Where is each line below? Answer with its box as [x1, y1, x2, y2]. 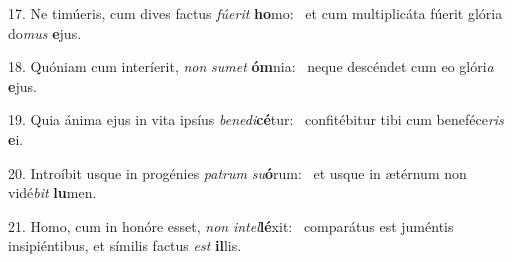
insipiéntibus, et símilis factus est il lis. [8, 235, 242, 256]
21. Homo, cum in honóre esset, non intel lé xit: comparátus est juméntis [8, 215, 454, 236]
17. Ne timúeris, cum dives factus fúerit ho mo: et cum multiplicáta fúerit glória [8, 3, 503, 23]
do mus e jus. [8, 22, 82, 43]
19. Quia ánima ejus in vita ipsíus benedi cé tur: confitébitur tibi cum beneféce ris [8, 109, 504, 130]
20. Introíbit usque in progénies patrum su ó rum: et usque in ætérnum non [8, 162, 467, 183]
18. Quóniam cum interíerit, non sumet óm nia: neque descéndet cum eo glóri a [8, 56, 494, 77]
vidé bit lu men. [8, 182, 97, 203]
